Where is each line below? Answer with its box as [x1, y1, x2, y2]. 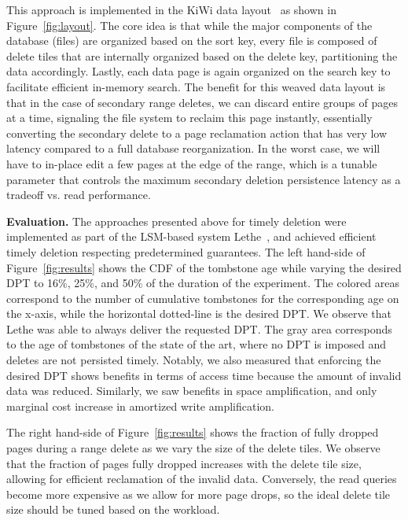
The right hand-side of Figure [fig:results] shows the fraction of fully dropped [6, 424, 379, 441]
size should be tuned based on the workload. [6, 501, 220, 518]
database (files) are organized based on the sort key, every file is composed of [6, 32, 377, 49]
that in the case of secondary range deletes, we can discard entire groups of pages [6, 94, 398, 110]
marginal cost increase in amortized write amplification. [6, 397, 274, 414]
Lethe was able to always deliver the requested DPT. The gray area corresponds [6, 320, 392, 337]
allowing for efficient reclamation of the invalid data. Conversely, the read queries [6, 470, 397, 487]
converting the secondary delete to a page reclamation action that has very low [6, 124, 388, 141]
